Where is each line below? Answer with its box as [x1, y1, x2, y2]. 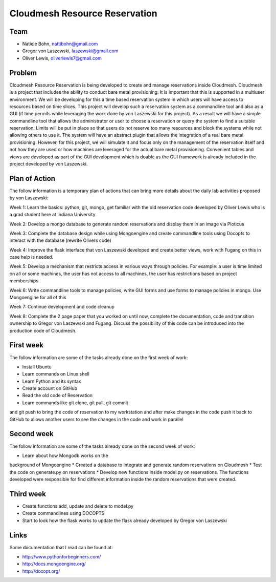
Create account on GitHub [22, 385, 78, 391]
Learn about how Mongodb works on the [22, 452, 108, 459]
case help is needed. [9, 254, 54, 260]
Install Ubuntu [22, 364, 52, 370]
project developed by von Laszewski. [9, 161, 88, 167]
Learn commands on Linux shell [22, 371, 89, 377]
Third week [9, 489, 46, 498]
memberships [9, 278, 38, 284]
